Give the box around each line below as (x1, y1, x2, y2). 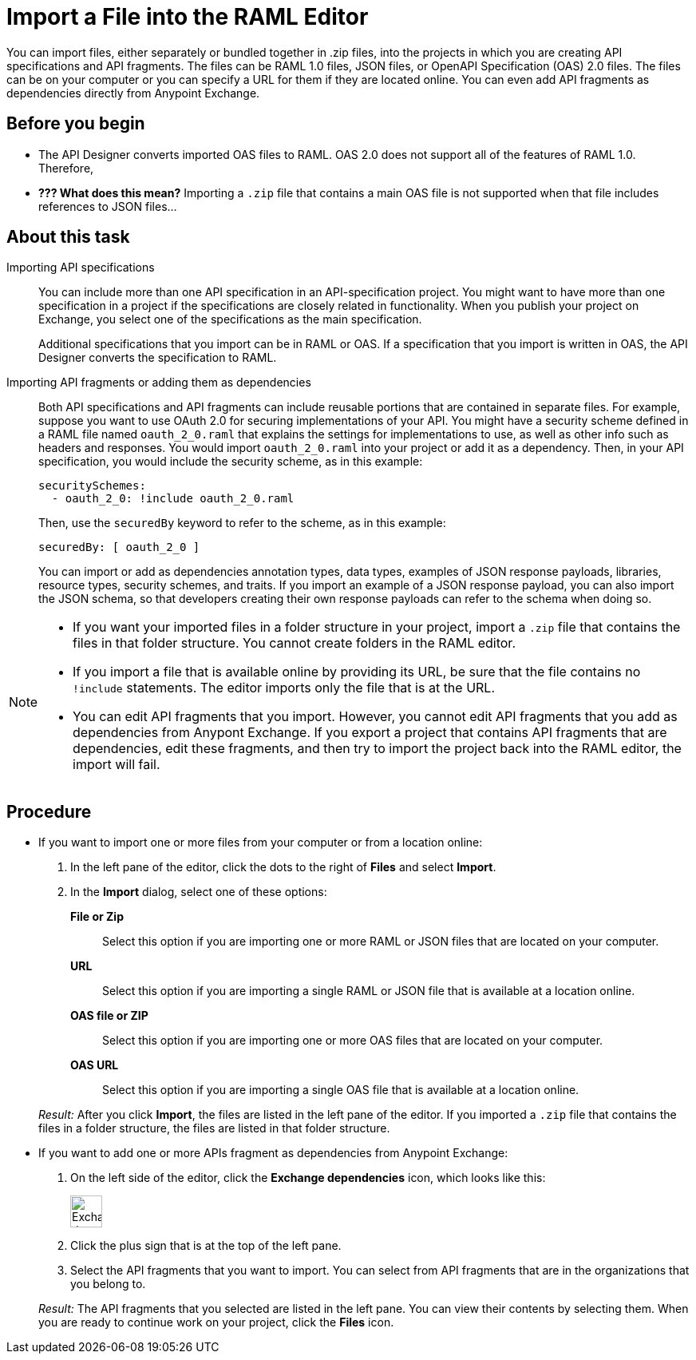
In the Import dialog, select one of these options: (70, 885, 327, 899)
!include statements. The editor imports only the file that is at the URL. (73, 680, 496, 696)
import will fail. (73, 756, 160, 773)
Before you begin (6, 113, 145, 134)
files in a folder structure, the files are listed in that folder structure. (38, 1121, 390, 1136)
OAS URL (70, 1058, 119, 1073)
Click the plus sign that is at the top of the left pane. (70, 1239, 342, 1253)
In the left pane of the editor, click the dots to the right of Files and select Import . (70, 860, 496, 874)
